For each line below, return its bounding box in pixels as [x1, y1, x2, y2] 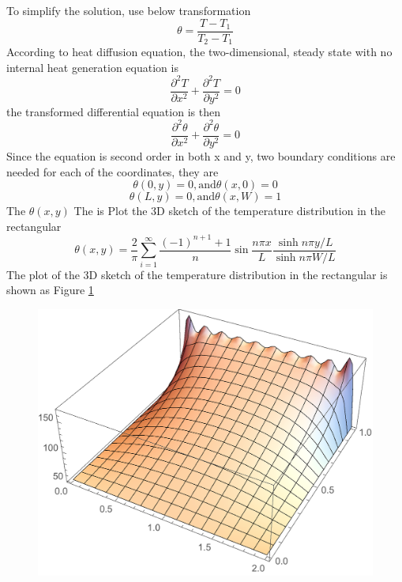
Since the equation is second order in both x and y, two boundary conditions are [6, 148, 396, 164]
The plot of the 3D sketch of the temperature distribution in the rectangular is [6, 266, 388, 282]
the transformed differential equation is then [6, 103, 220, 119]
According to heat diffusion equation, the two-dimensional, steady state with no [6, 43, 393, 60]
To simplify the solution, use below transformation [6, 2, 251, 18]
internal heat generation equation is [6, 59, 178, 75]
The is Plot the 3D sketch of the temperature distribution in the [73, 202, 385, 219]
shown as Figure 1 [6, 282, 94, 298]
